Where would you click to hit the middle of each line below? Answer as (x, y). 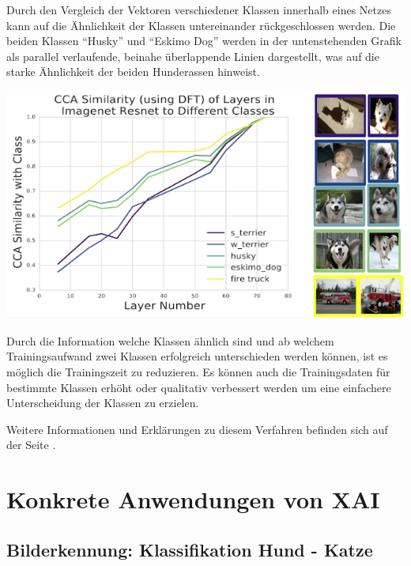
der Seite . (31, 445)
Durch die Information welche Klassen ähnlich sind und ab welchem (170, 340)
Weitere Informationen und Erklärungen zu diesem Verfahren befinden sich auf (197, 429)
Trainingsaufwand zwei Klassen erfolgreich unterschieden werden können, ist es (197, 356)
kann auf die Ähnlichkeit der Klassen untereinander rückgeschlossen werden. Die (201, 25)
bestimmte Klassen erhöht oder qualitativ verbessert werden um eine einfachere (199, 387)
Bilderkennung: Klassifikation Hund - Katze (190, 549)
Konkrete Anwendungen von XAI (193, 499)
